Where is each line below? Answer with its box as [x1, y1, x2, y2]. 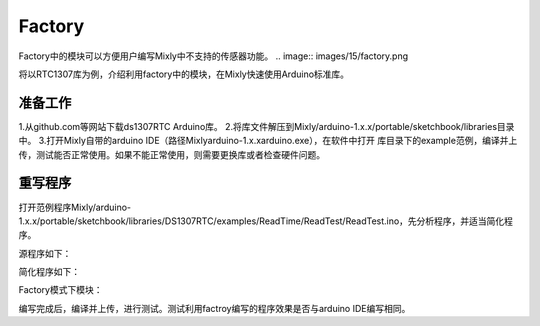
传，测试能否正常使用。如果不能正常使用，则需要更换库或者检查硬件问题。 [18, 148, 325, 160]
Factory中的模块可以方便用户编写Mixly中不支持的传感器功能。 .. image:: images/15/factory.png [18, 50, 409, 62]
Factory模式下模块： [18, 284, 103, 296]
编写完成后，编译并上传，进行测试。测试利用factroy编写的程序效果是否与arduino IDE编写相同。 [18, 302, 411, 314]
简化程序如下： [18, 266, 80, 278]
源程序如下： [18, 247, 72, 259]
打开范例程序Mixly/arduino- [18, 201, 132, 213]
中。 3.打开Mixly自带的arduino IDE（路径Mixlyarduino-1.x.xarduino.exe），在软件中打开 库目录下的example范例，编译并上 [18, 135, 518, 147]
